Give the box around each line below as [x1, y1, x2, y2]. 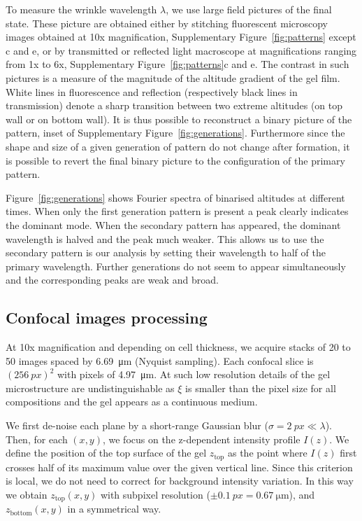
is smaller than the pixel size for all [185, 380, 336, 395]
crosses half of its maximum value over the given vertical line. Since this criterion [6, 459, 353, 474]
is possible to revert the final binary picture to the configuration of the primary [6, 153, 345, 167]
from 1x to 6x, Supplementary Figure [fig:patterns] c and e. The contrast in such [6, 57, 349, 71]
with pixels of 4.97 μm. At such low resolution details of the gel [57, 367, 331, 382]
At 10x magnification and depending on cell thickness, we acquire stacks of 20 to [6, 340, 351, 354]
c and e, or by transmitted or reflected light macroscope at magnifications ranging [6, 43, 357, 57]
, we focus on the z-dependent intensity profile [102, 431, 301, 446]
